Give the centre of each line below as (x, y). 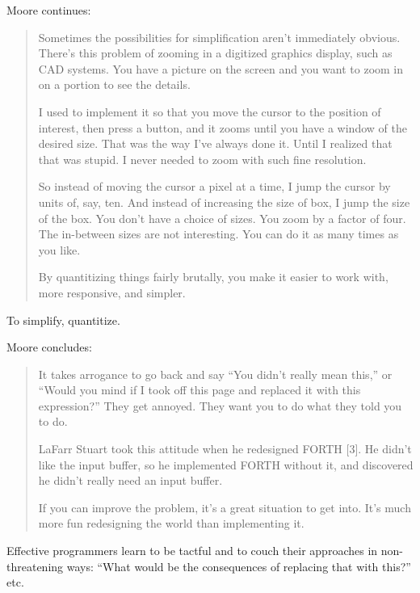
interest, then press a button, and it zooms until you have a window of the (223, 127)
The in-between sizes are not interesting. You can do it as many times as (218, 234)
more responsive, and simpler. (112, 292)
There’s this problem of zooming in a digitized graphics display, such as (215, 53)
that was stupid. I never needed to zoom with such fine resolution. (202, 159)
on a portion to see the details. (114, 84)
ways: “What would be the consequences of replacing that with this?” (239, 566)
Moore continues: (49, 10)
